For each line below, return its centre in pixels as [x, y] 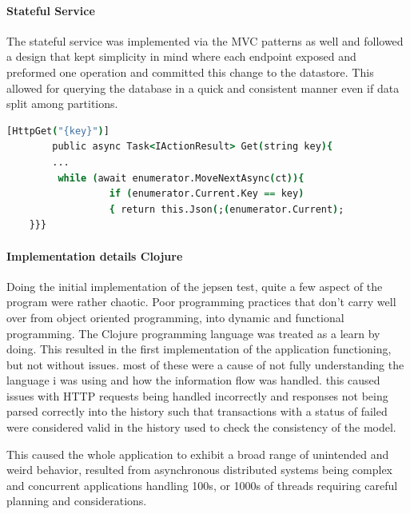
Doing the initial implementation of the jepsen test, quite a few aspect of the [195, 286]
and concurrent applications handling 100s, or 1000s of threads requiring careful [202, 485]
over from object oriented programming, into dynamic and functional [175, 317]
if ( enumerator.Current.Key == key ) [207, 194]
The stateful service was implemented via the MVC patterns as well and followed [205, 40]
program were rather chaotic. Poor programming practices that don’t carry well [201, 302]
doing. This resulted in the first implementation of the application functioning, [199, 349]
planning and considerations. [77, 501]
